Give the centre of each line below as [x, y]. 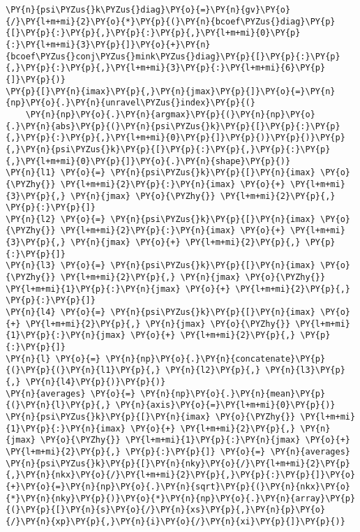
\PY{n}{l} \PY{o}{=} [53, 359]
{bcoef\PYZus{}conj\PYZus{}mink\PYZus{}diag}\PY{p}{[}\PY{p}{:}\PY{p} [173, 56]
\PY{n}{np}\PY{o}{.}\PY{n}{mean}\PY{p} [233, 393]
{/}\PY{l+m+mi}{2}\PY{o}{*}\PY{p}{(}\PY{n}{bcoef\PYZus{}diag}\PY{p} [171, 21]
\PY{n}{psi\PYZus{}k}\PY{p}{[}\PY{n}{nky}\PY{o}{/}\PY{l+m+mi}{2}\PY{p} [178, 463]
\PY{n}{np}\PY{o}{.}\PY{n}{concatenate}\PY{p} [216, 359]
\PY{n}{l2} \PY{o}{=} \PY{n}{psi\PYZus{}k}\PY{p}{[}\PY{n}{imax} [160, 219]
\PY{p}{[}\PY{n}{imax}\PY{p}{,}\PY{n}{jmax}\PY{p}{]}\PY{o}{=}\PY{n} [171, 91]
